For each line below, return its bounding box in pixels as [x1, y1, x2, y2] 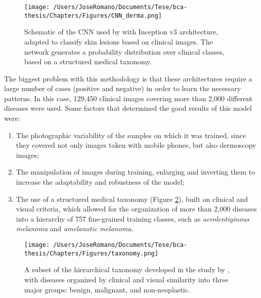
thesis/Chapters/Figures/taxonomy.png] [24, 249, 158, 257]
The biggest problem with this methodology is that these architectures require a [4, 73, 252, 83]
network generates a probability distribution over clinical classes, [24, 46, 225, 57]
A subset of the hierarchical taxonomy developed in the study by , [24, 264, 230, 275]
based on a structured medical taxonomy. [24, 56, 152, 67]
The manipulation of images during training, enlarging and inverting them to [16, 166, 255, 177]
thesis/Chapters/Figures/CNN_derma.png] [24, 12, 162, 19]
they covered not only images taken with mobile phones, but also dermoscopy [16, 140, 256, 150]
